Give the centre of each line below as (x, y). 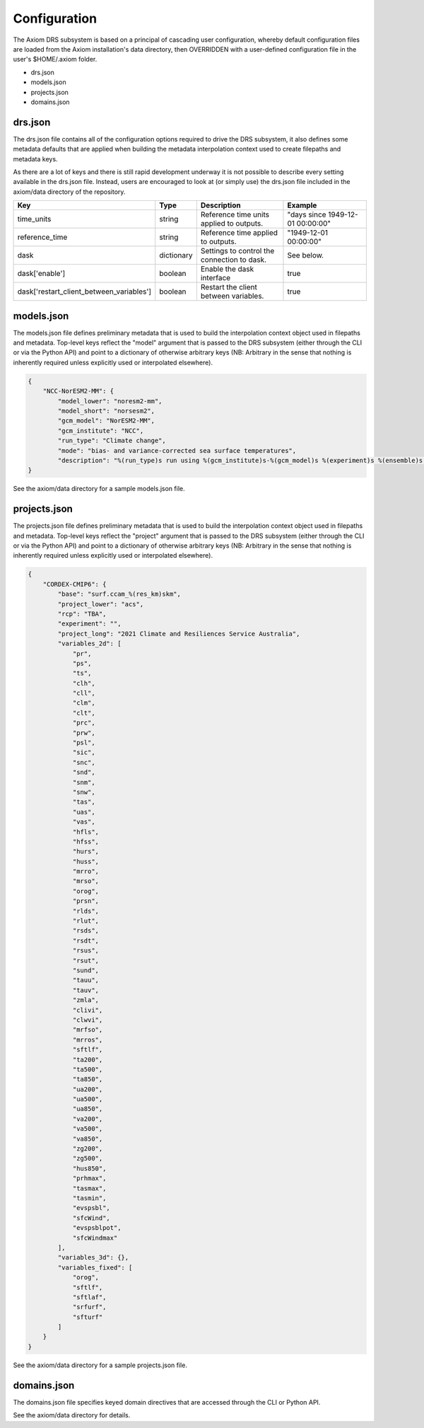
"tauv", (86, 990)
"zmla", (86, 1000)
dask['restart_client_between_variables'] (84, 292)
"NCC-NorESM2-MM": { (78, 391)
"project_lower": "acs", (101, 604)
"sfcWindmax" (95, 1238)
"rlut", (86, 921)
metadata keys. (35, 159)
